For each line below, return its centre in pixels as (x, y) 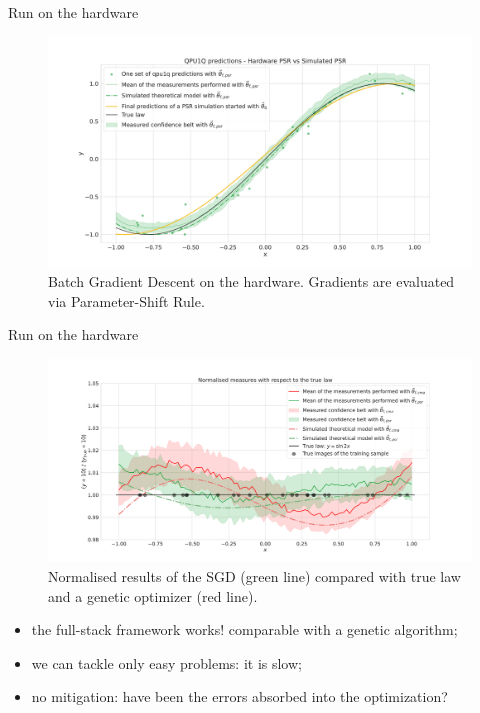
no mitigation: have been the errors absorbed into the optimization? (239, 696)
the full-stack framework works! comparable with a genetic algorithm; (244, 629)
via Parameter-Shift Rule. (126, 300)
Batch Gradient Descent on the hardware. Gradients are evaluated (251, 281)
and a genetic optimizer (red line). (153, 595)
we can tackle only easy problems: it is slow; (166, 662)
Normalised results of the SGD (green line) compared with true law (254, 575)
